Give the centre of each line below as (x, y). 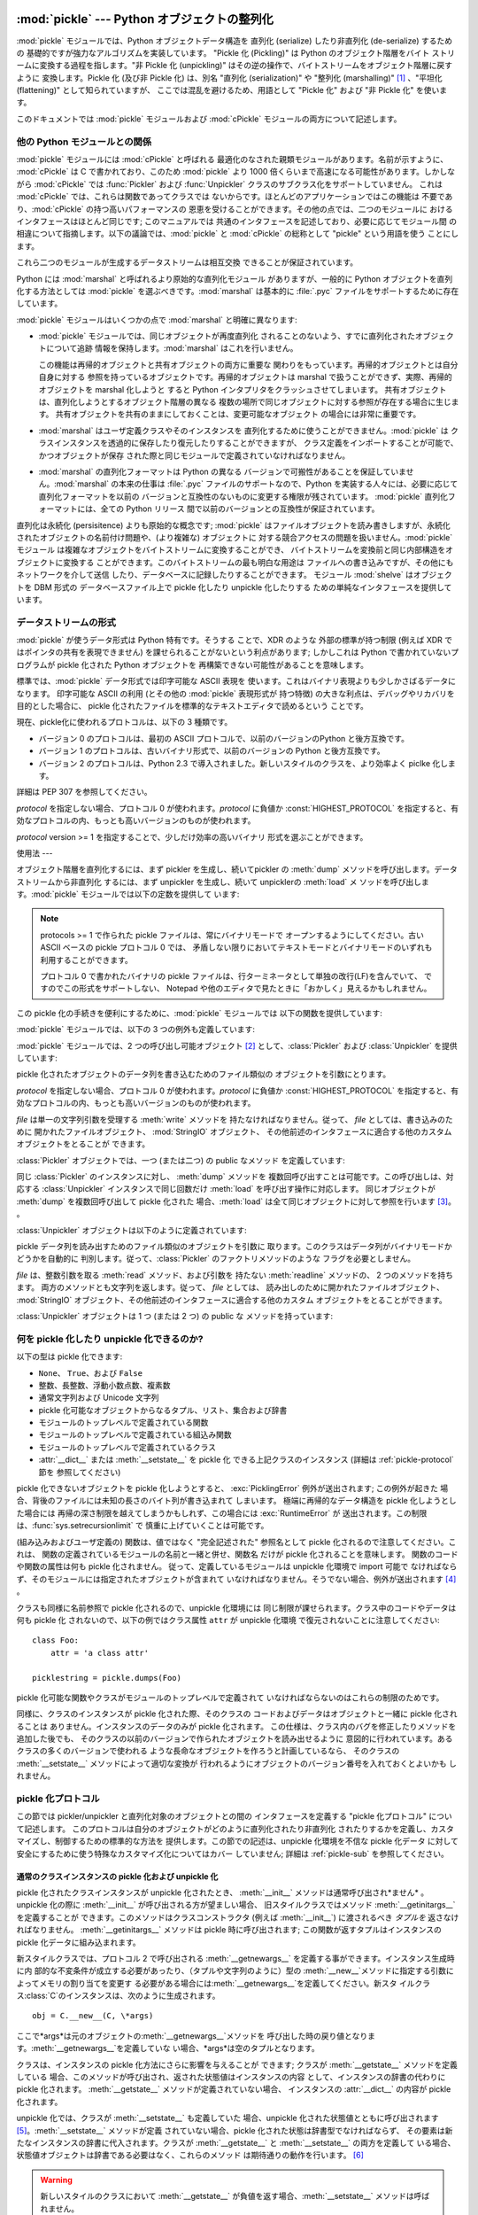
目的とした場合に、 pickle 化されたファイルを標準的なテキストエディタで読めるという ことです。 (193, 705)
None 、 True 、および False (91, 1372)
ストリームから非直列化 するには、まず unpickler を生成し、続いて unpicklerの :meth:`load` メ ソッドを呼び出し (219, 882)
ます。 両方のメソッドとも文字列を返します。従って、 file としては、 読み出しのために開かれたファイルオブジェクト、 (230, 1287)
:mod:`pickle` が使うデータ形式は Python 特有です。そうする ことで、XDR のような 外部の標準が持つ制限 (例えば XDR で (235, 640)
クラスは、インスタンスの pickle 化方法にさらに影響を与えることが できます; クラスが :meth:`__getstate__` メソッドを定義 (237, 2064)
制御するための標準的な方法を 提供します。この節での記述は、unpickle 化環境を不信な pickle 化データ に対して (257, 1841)
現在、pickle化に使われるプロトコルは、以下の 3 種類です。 (124, 722)
